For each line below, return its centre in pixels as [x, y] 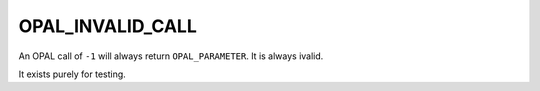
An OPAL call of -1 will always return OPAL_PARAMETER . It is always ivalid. [171, 56]
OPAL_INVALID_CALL [107, 26]
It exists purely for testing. [72, 74]
